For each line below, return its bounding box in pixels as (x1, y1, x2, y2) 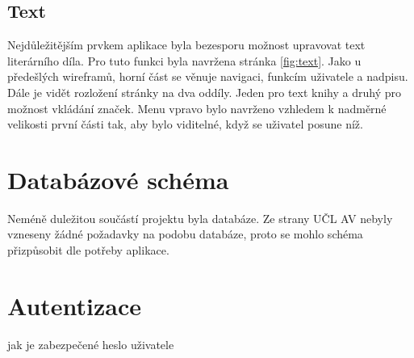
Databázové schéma (7, 162, 229, 196)
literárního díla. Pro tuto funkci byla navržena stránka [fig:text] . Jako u (7, 52, 362, 69)
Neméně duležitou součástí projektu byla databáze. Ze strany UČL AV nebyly (7, 209, 393, 226)
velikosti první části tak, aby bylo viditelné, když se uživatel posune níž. (7, 116, 363, 133)
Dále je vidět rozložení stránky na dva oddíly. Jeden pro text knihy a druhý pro (7, 83, 401, 100)
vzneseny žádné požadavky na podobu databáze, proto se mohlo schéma (7, 225, 363, 242)
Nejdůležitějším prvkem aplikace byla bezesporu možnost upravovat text (7, 36, 366, 53)
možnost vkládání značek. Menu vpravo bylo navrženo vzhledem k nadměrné (7, 99, 387, 116)
